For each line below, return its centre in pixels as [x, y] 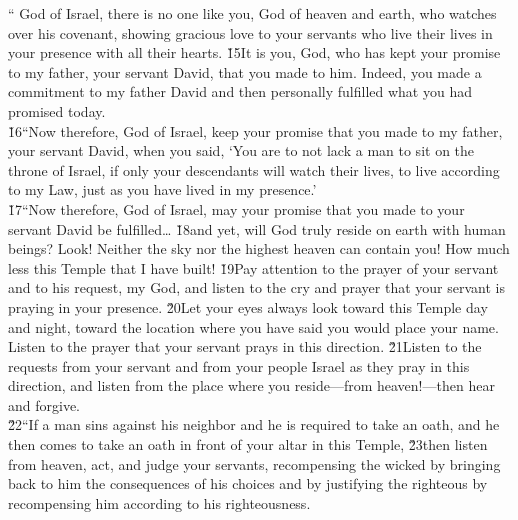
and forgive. [44, 404]
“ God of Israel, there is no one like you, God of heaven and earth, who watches [252, 13]
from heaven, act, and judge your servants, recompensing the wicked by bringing [254, 463]
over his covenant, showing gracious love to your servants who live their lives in [250, 32]
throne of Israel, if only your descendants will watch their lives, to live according [254, 169]
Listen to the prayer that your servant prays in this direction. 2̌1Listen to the [245, 346]
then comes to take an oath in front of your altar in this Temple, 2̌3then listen [248, 444]
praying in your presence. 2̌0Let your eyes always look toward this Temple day [248, 306]
